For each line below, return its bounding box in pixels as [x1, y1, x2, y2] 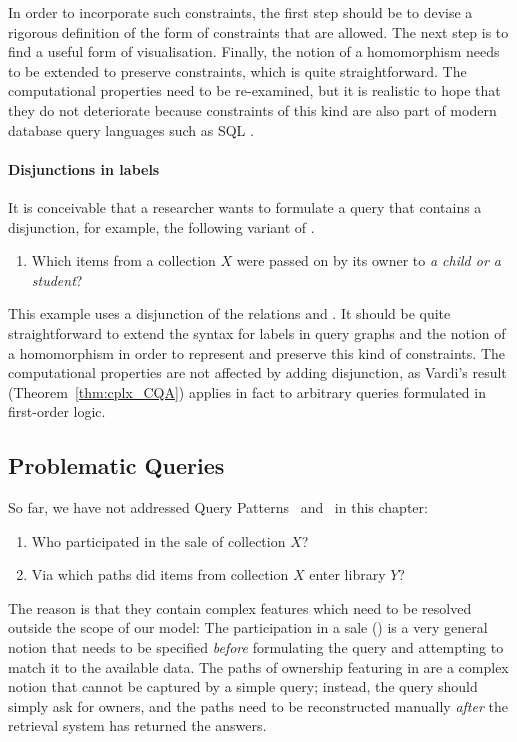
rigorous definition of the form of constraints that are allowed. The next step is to [8, 21, 509, 42]
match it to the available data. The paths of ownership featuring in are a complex [8, 656, 509, 677]
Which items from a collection [31, 250, 216, 271]
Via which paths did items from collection [31, 564, 289, 585]
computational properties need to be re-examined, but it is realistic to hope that [8, 80, 501, 101]
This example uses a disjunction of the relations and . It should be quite [8, 303, 451, 324]
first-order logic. [8, 401, 106, 422]
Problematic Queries [8, 450, 225, 481]
